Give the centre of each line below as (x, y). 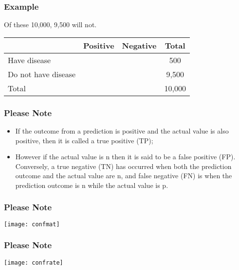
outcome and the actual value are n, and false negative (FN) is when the (124, 176)
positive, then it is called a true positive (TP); (84, 140)
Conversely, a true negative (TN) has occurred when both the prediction (123, 166)
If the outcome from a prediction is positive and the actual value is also (122, 131)
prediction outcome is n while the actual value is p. (92, 185)
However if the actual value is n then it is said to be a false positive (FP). (125, 157)
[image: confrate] (34, 262)
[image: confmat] (32, 224)
